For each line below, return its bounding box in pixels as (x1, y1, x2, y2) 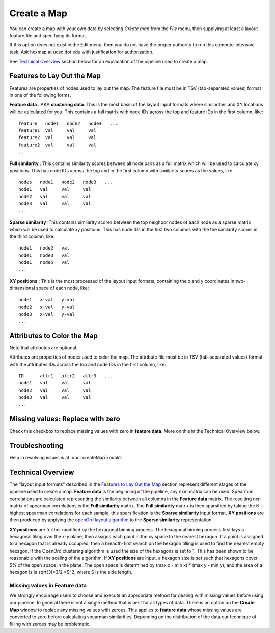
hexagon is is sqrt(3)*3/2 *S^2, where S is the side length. (9, 569, 132, 575)
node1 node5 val (18, 260, 70, 265)
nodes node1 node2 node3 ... (18, 179, 113, 185)
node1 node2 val (18, 245, 70, 251)
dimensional (9, 285, 35, 291)
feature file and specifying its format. (9, 32, 87, 38)
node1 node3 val (18, 252, 70, 258)
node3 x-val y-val (18, 311, 75, 317)
